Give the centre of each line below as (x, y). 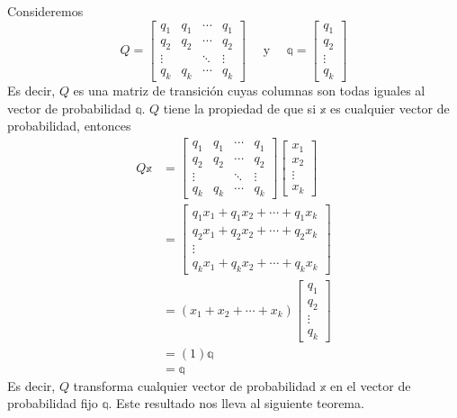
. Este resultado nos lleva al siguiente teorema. (236, 403)
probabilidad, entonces (69, 126)
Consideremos (45, 11)
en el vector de (370, 385)
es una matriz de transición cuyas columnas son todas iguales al (249, 91)
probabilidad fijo (53, 403)
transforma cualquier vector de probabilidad (195, 385)
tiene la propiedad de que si (240, 108)
